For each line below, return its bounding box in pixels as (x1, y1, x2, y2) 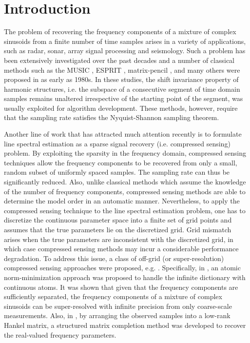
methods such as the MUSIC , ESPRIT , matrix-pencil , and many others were (4, 64, 240, 75)
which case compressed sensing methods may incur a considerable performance (4, 243, 239, 254)
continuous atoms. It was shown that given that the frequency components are (4, 282, 238, 292)
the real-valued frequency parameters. (4, 329, 116, 340)
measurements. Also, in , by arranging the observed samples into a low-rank (4, 310, 231, 321)
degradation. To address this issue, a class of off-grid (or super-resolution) (4, 253, 224, 263)
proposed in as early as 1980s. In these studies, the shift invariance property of (4, 74, 239, 84)
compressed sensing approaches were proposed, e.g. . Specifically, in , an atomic (4, 262, 241, 273)
